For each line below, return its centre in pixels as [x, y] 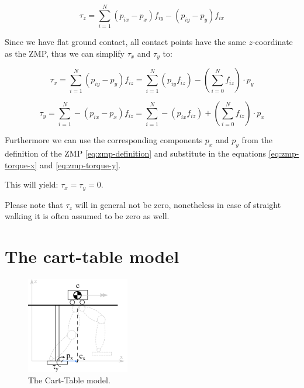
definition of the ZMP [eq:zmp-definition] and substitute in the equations [135, 153]
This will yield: [32, 184]
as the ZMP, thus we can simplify [65, 53]
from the [257, 140]
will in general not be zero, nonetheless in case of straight [178, 204]
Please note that [34, 204]
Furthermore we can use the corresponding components [104, 140]
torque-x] [21, 164]
